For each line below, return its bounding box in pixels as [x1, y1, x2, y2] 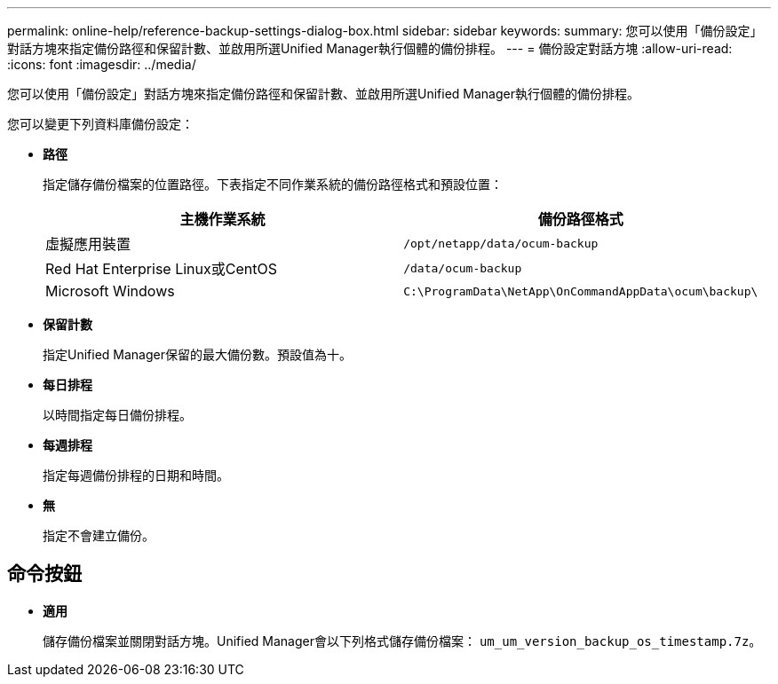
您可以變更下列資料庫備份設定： [7, 116, 194, 131]
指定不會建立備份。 [43, 528, 155, 543]
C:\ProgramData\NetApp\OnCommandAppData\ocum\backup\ [403, 284, 758, 298]
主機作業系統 [179, 210, 266, 228]
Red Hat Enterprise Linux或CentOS [45, 260, 277, 278]
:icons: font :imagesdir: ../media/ [7, 57, 196, 72]
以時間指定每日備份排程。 [43, 407, 192, 422]
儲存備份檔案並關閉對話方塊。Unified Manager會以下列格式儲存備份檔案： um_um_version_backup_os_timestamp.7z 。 [43, 633, 762, 649]
